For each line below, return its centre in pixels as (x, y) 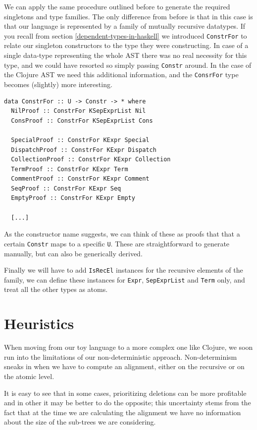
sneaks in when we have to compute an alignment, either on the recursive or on (124, 366)
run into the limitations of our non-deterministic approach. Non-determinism (121, 357)
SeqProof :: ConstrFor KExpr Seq (66, 188)
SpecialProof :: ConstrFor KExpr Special (80, 140)
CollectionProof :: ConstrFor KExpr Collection (91, 160)
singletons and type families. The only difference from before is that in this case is (128, 16)
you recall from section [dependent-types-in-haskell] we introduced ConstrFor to (126, 35)
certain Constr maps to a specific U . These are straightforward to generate (117, 243)
